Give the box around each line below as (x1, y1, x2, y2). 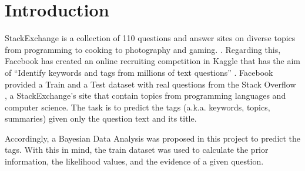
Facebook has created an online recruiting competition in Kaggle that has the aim (5, 55, 300, 67)
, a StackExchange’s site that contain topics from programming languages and (5, 89, 286, 102)
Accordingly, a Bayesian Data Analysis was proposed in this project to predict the (5, 132, 301, 144)
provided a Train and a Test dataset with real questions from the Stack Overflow (5, 78, 296, 90)
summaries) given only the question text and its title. (5, 112, 197, 125)
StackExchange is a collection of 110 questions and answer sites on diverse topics (5, 32, 296, 44)
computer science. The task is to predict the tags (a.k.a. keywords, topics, (5, 100, 270, 113)
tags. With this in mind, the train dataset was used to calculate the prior (5, 143, 269, 156)
